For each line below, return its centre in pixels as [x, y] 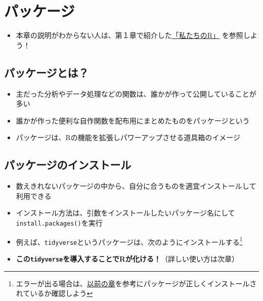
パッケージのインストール [68, 165]
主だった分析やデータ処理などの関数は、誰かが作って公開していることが [136, 93]
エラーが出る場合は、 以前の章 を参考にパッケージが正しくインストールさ [136, 283]
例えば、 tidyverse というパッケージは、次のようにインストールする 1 [129, 241]
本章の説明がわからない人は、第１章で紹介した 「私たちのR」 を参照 [129, 35]
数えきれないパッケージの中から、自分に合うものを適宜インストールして [136, 186]
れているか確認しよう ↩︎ [54, 293]
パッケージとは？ [47, 72]
